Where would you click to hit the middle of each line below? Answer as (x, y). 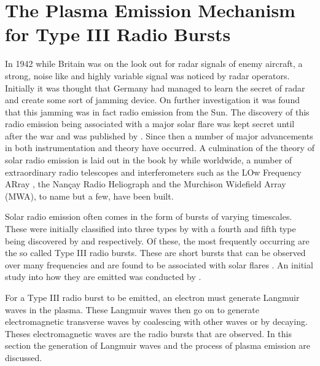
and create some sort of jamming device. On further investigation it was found (152, 100)
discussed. (24, 357)
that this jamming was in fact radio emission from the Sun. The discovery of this (157, 111)
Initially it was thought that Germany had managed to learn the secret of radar (155, 88)
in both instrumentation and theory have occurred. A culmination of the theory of (160, 148)
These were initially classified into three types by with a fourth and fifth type (150, 229)
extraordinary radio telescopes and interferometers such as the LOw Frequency (153, 172)
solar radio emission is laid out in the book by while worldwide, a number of (149, 160)
